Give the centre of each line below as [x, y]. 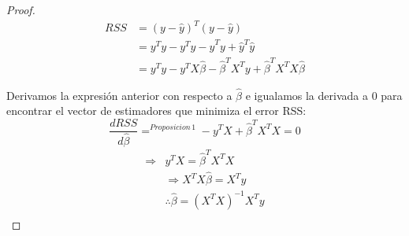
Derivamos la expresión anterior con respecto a [119, 95]
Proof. [21, 9]
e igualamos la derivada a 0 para [324, 95]
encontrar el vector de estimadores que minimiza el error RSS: [156, 111]
